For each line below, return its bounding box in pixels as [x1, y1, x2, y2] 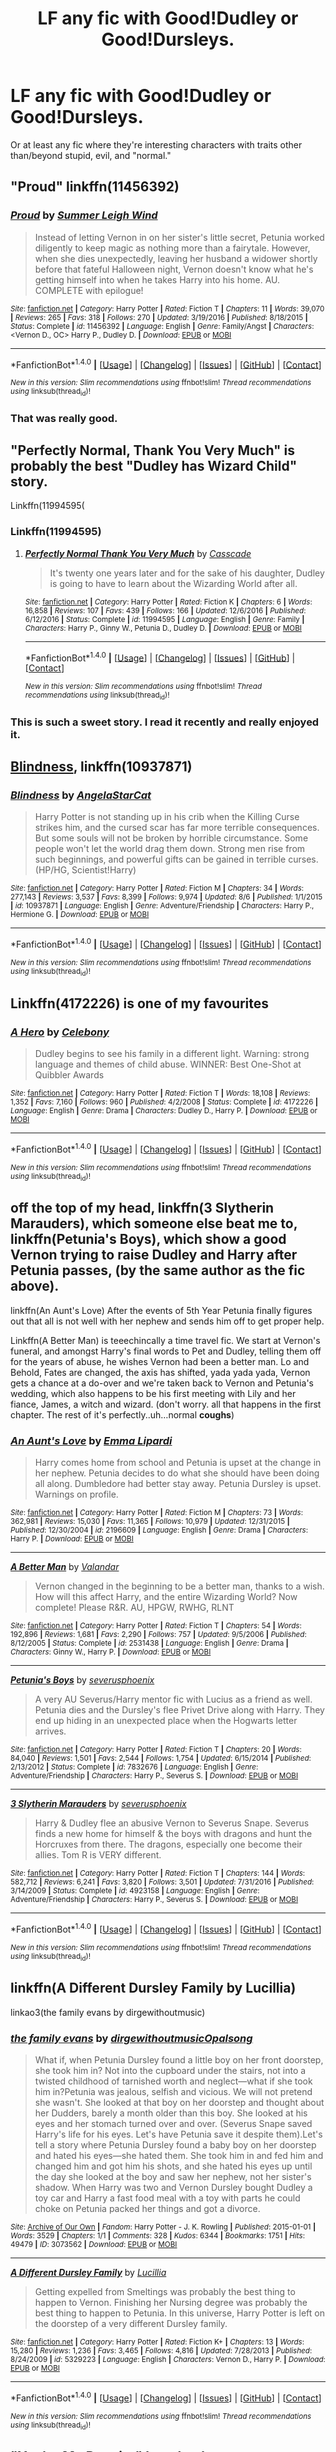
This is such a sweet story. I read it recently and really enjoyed [10, 715, 320, 729]
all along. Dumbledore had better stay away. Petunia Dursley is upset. [34, 1478, 322, 1489]
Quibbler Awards [34, 1068, 105, 1081]
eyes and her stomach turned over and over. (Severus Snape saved [34, 2118, 313, 2130]
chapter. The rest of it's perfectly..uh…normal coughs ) [10, 1408, 235, 1421]
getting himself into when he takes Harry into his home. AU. [34, 273, 281, 286]
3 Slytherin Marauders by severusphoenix [10, 1798, 187, 1809]
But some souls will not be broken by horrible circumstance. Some [34, 832, 309, 844]
